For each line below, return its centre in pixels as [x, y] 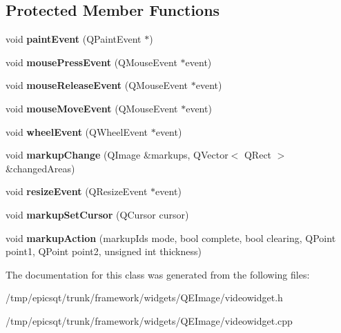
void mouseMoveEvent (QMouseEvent [92, 108]
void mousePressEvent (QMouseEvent [91, 62]
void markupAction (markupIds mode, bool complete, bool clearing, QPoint [171, 238]
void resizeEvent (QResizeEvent [77, 191]
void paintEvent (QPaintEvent [74, 39]
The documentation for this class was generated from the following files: [158, 274]
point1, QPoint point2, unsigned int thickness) [104, 251]
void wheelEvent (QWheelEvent [77, 131]
